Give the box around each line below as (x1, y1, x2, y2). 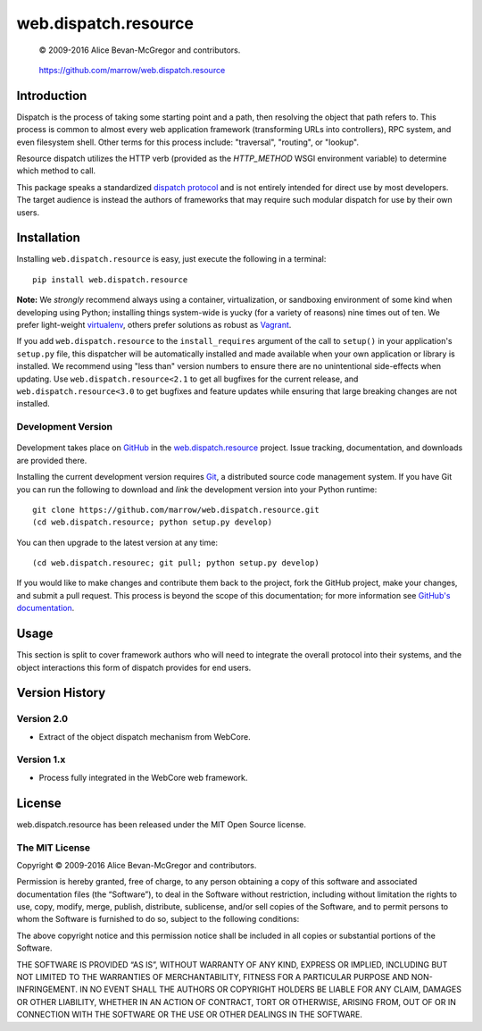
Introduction (16, 88, 87, 103)
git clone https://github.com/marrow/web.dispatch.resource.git (32, 505, 320, 515)
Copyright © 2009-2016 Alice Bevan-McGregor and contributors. (16, 859, 257, 870)
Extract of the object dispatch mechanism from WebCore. (38, 731, 251, 742)
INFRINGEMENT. (16, 984, 78, 995)
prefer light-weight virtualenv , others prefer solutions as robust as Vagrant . (16, 320, 292, 331)
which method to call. (16, 165, 96, 176)
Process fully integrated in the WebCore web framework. (38, 772, 248, 783)
